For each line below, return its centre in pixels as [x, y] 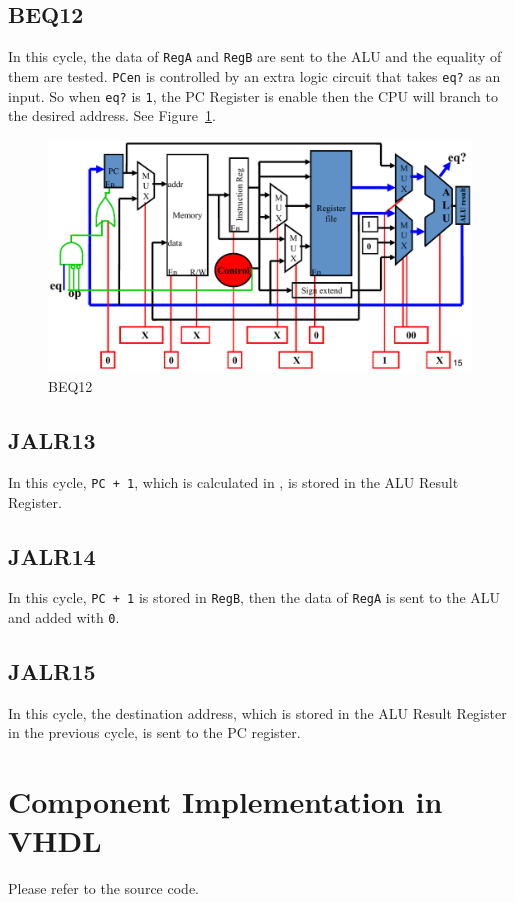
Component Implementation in [225, 801]
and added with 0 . [64, 616]
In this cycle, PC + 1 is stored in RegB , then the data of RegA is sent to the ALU [254, 597]
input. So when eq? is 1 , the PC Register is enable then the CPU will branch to [253, 95]
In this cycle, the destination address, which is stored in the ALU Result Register [257, 712]
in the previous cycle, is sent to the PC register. [154, 732]
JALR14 [52, 555]
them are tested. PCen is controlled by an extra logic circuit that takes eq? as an [254, 75]
